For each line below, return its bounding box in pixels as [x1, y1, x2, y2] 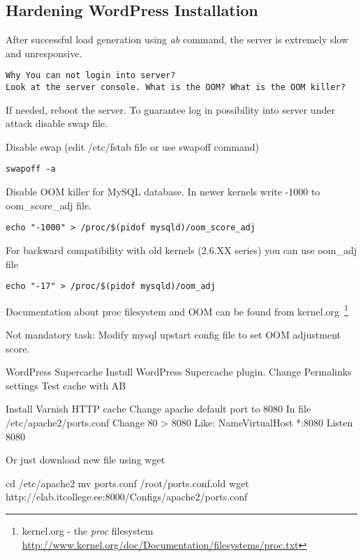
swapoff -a [6, 164, 56, 174]
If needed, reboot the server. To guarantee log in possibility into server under [6, 102, 335, 117]
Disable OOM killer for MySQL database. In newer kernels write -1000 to [6, 184, 320, 199]
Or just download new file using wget [6, 452, 165, 467]
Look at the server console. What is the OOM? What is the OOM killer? [6, 82, 346, 93]
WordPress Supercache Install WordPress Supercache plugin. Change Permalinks [6, 364, 352, 379]
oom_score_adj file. [6, 198, 92, 212]
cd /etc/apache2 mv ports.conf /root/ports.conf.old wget [6, 475, 249, 490]
